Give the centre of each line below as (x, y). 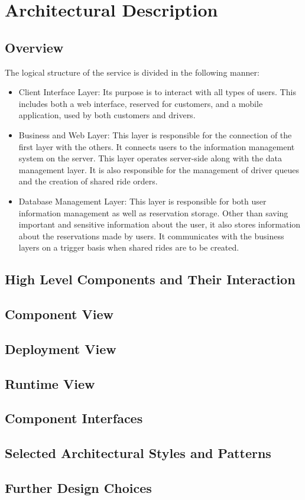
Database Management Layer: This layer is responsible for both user (142, 201)
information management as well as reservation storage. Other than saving (153, 212)
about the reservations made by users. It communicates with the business (151, 236)
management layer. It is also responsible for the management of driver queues (159, 169)
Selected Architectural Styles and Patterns (138, 453)
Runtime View (50, 383)
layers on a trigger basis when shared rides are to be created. (129, 247)
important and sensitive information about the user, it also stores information (160, 224)
